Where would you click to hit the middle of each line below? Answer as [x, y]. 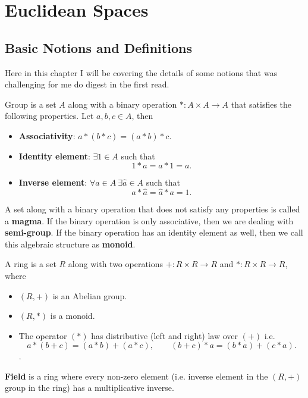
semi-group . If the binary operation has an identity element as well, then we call [154, 232]
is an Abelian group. [90, 295]
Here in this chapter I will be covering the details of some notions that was [141, 72]
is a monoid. [73, 316]
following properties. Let [49, 116]
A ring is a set [31, 264]
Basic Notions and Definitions [98, 47]
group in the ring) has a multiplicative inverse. [89, 388]
